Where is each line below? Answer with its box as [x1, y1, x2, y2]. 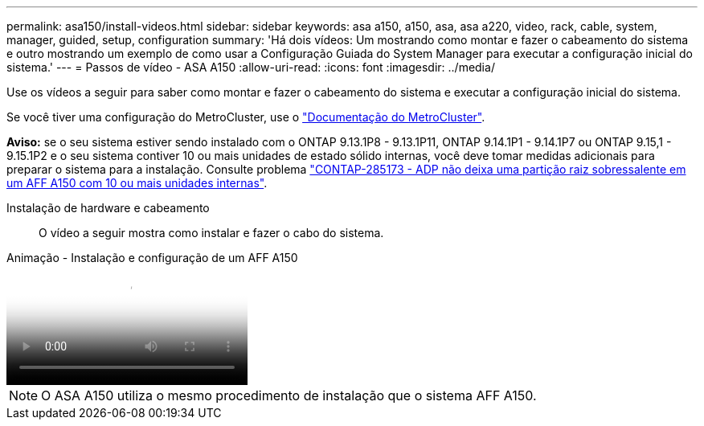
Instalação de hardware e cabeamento [6, 201, 210, 215]
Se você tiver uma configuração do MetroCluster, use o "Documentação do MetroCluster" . [6, 110, 485, 124]
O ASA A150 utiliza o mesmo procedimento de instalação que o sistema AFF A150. [41, 387, 537, 403]
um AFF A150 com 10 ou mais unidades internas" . [6, 176, 268, 190]
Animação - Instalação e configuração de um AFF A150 [6, 251, 298, 264]
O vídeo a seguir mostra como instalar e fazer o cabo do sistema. [39, 226, 384, 240]
